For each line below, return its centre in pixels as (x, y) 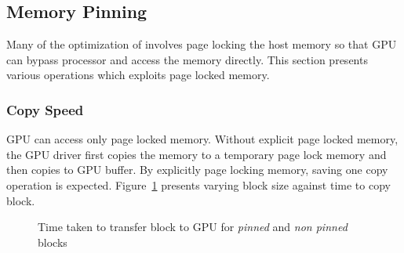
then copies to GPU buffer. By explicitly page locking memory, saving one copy (197, 170)
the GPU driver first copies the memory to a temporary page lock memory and (197, 154)
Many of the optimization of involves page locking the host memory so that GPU (202, 44)
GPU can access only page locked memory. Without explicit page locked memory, (202, 139)
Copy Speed (45, 109)
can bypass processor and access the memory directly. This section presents (187, 59)
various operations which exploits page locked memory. (138, 75)
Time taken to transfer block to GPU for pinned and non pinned (193, 227)
